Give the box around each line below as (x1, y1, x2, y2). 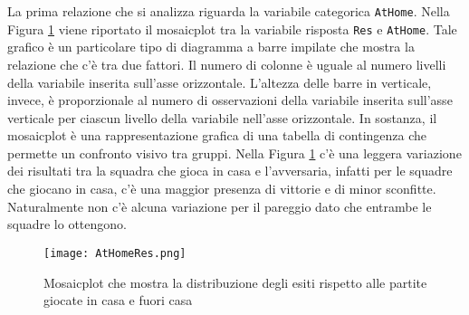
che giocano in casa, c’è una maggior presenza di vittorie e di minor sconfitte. (7, 179, 436, 198)
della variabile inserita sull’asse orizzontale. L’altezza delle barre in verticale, (7, 72, 432, 91)
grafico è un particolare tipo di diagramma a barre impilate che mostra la (7, 37, 415, 56)
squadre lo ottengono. (7, 215, 127, 234)
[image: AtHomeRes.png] (43, 246, 187, 260)
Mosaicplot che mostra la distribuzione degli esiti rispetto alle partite (43, 272, 427, 291)
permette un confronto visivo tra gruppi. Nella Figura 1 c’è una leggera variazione (7, 143, 462, 162)
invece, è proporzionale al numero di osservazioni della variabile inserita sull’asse (7, 91, 453, 110)
